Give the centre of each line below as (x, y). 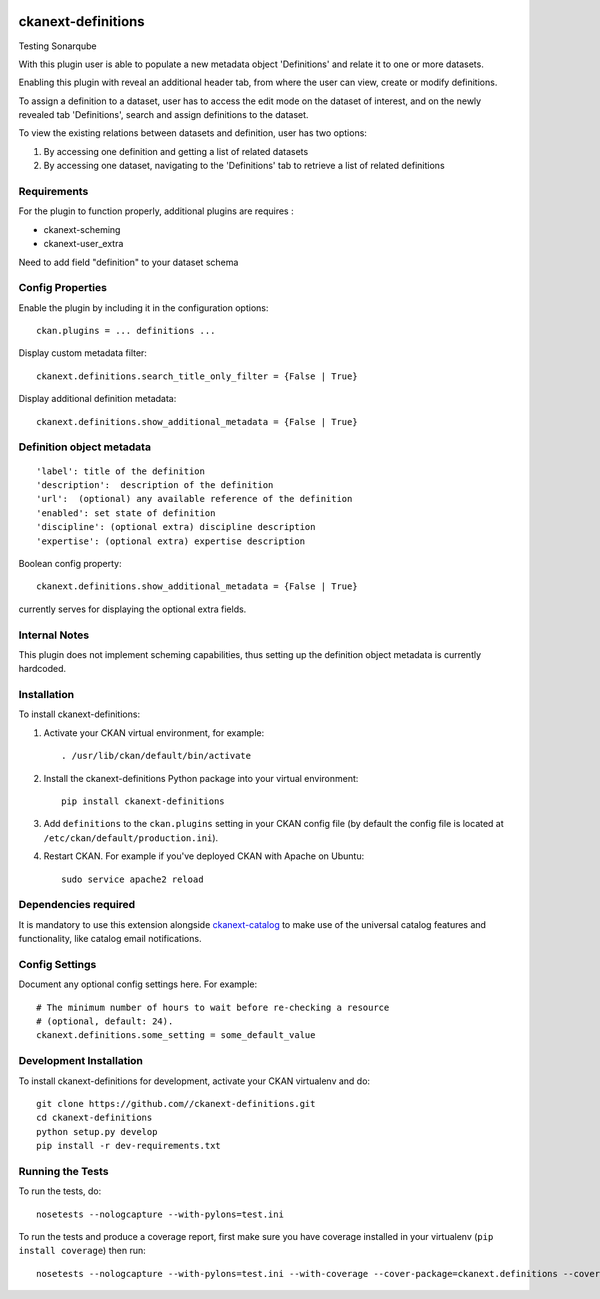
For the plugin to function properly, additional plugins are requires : (156, 211)
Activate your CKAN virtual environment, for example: (154, 732)
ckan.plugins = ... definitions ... (126, 331)
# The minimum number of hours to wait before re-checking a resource (213, 1007)
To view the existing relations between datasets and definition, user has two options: (192, 133)
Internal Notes (54, 635)
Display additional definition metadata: (97, 399)
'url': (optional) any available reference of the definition (194, 499)
